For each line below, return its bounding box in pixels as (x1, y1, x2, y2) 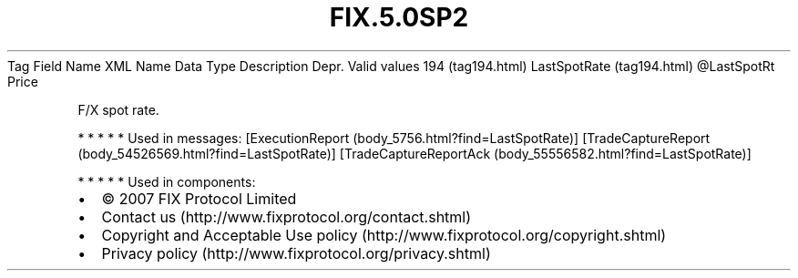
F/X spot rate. (77, 101, 159, 118)
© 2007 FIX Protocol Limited (101, 189, 297, 208)
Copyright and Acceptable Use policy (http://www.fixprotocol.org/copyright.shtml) (101, 225, 667, 244)
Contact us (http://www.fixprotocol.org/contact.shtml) (101, 207, 472, 226)
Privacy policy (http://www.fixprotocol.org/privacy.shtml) (101, 243, 491, 263)
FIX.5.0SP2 (329, 2, 469, 33)
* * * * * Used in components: (77, 173, 256, 190)
